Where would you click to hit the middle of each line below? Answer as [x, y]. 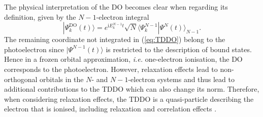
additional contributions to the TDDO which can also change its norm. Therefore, [132, 89]
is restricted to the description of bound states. [179, 49]
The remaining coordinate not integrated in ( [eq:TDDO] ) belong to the [115, 39]
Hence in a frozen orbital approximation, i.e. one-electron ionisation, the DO [123, 59]
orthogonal [21, 79]
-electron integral [123, 16]
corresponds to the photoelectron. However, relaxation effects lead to [111, 69]
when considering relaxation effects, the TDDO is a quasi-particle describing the [129, 99]
